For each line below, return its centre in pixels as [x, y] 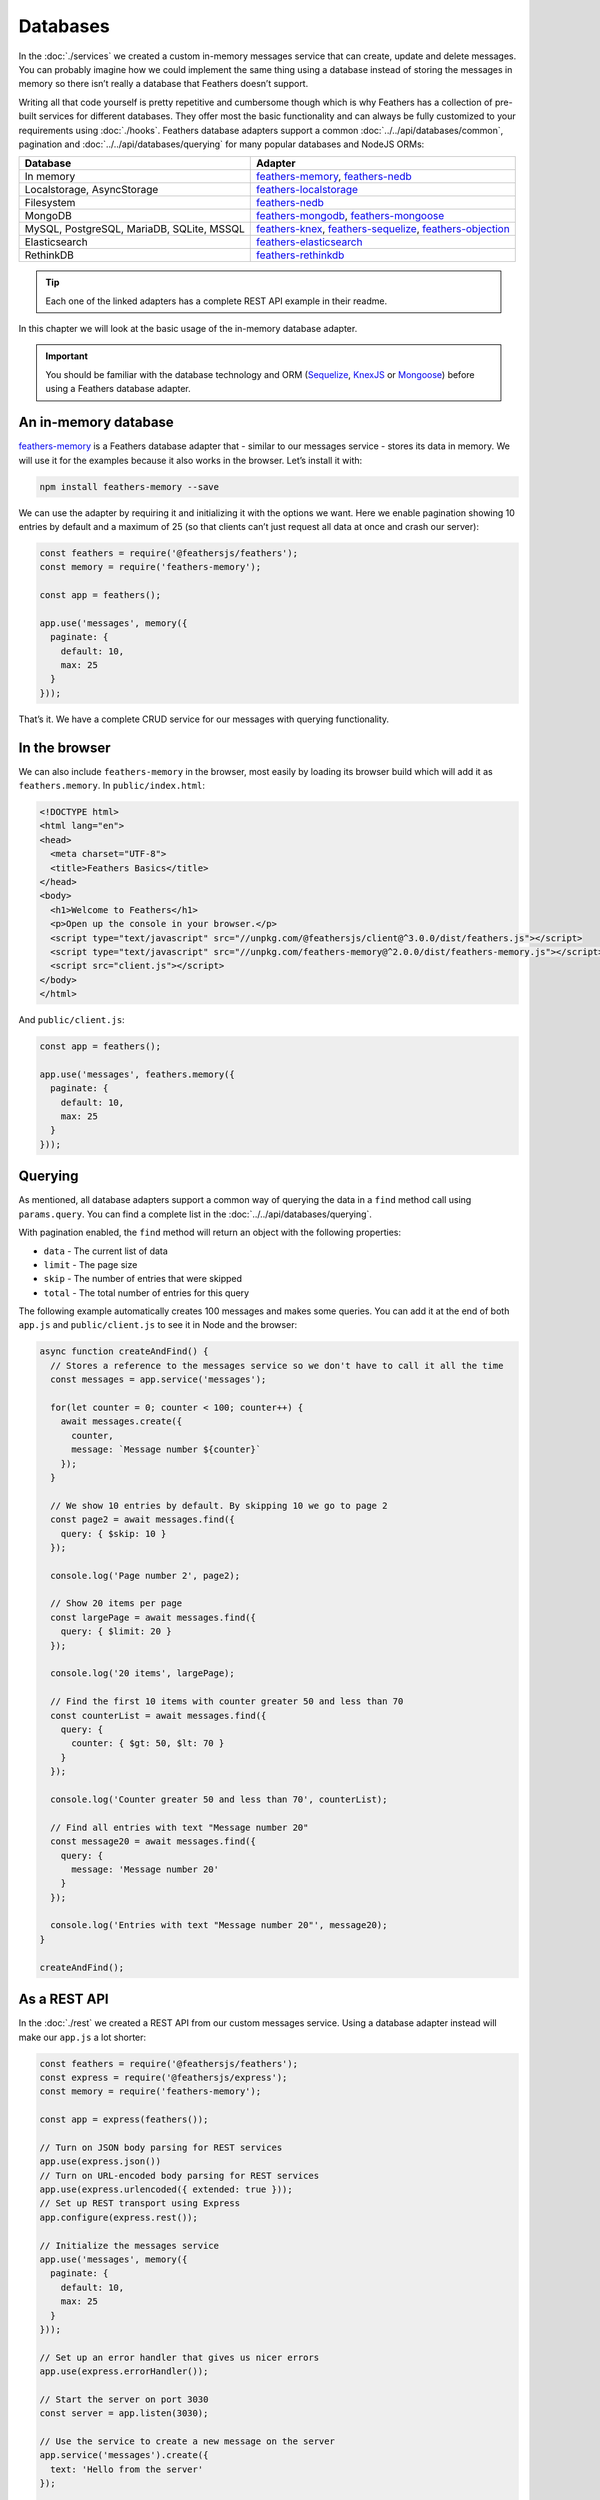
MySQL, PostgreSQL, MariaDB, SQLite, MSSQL [134, 229]
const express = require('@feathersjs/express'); [163, 2077]
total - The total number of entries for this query [146, 1292]
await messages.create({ [121, 1421]
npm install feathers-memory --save [129, 486]
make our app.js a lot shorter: [82, 2037]
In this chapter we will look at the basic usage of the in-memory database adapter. [188, 329]
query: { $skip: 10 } [113, 1533]
